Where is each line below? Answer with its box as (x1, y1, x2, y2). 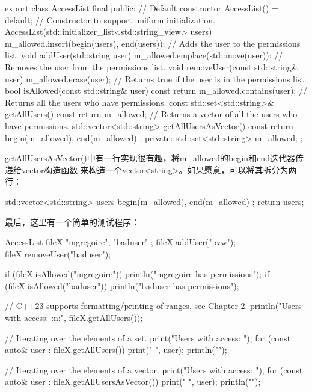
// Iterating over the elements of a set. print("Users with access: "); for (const (5, 331, 291, 344)
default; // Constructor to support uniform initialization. (5, 13, 215, 26)
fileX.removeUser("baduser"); (5, 247, 111, 260)
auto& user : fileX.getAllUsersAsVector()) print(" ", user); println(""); (5, 375, 261, 388)
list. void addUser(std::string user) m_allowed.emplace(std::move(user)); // (5, 49, 283, 61)
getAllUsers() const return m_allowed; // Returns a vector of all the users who (5, 108, 298, 120)
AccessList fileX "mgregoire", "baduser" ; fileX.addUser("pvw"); (5, 236, 236, 248)
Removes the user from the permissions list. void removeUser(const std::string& (5, 60, 298, 73)
